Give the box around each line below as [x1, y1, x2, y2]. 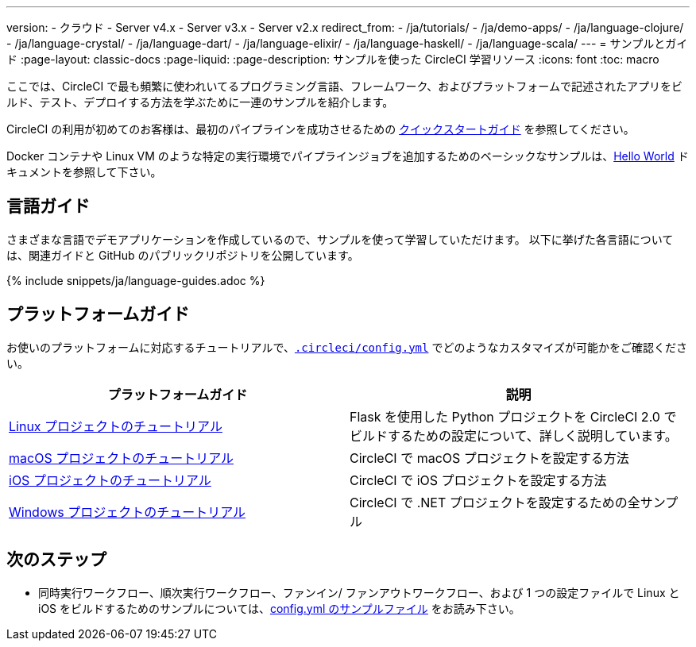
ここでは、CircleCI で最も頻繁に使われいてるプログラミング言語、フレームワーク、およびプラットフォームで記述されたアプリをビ [6, 79, 682, 93]
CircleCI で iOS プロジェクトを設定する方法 [350, 472, 607, 488]
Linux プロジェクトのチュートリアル [9, 418, 222, 434]
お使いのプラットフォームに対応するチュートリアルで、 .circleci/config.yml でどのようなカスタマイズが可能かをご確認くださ [6, 340, 687, 354]
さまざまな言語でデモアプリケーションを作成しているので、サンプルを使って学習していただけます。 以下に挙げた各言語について [6, 232, 674, 246]
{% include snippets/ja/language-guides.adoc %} [6, 273, 265, 287]
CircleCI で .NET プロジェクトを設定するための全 [350, 494, 640, 510]
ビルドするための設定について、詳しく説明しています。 [350, 427, 678, 444]
